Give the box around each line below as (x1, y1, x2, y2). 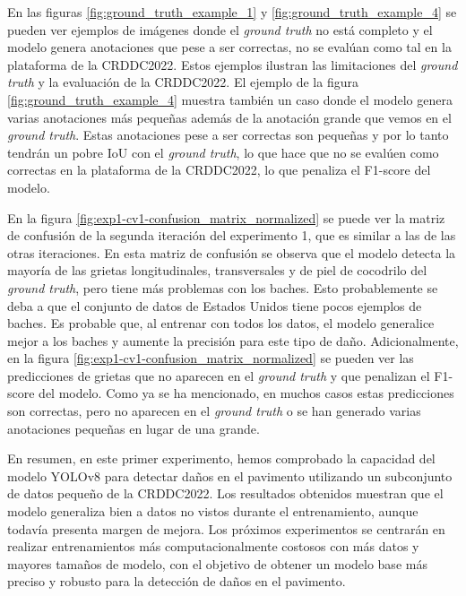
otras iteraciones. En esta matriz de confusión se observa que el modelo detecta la (7, 243, 456, 262)
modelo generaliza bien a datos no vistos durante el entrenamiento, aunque (7, 502, 419, 521)
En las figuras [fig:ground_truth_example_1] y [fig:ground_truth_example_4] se (7, 3, 457, 21)
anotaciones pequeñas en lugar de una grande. (7, 419, 260, 437)
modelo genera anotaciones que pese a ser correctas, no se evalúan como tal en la (7, 38, 452, 56)
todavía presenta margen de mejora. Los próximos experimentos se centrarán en (7, 519, 445, 538)
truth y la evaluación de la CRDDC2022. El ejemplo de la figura (7, 73, 358, 91)
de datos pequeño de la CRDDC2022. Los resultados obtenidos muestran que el (7, 484, 444, 503)
